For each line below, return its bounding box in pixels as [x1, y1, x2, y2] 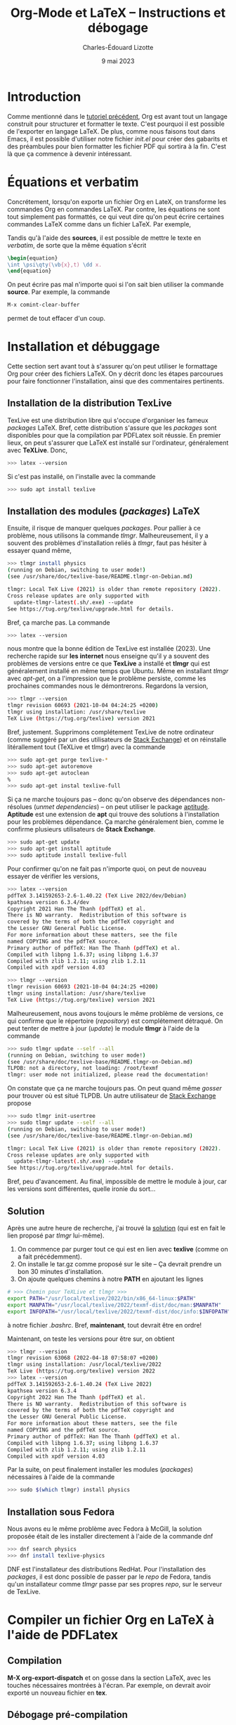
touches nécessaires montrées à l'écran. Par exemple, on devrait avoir [7, 1681, 211, 1689]
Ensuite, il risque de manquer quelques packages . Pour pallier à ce [7, 524, 202, 533]
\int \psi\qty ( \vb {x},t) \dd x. [7, 261, 102, 268]
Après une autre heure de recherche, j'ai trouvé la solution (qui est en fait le [7, 1224, 226, 1232]
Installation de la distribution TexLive [7, 397, 172, 409]
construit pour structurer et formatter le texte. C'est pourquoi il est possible [7, 120, 225, 128]
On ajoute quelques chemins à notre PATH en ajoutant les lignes [17, 1275, 204, 1283]
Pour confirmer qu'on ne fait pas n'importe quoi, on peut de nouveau [7, 864, 207, 873]
